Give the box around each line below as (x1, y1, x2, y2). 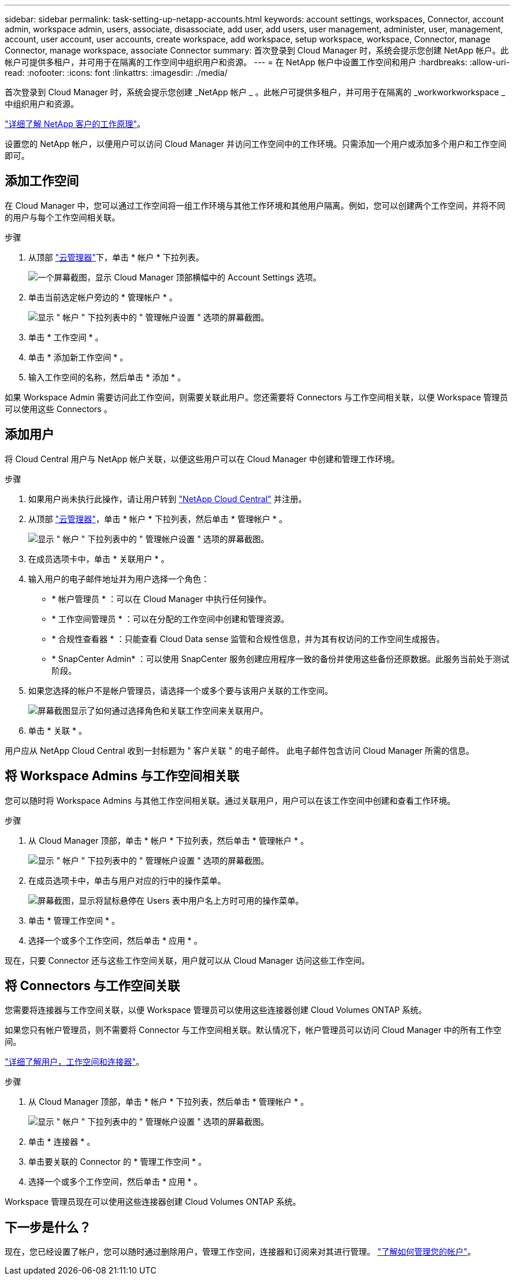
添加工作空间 (5, 173, 79, 189)
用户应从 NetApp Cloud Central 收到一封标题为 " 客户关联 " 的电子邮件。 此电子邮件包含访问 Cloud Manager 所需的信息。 (5, 745, 474, 756)
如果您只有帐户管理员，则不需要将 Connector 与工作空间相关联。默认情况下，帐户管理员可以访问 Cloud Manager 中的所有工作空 (5, 1025, 501, 1035)
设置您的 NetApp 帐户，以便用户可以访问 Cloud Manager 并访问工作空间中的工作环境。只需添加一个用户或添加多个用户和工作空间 (5, 139, 507, 149)
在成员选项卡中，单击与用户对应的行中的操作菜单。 (28, 875, 226, 885)
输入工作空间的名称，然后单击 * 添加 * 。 (28, 372, 186, 382)
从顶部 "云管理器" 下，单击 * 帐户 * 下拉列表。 (28, 252, 204, 262)
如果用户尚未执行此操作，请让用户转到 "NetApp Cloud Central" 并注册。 (28, 493, 307, 504)
